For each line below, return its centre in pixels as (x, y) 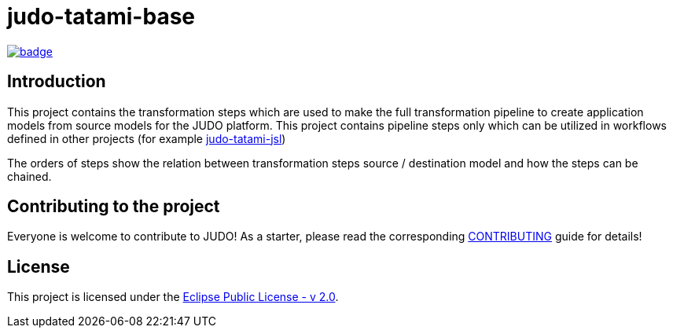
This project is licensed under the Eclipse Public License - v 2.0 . (173, 297)
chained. (29, 176)
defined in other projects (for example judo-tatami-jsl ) (147, 138)
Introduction (57, 82)
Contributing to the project (114, 207)
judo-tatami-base (101, 17)
